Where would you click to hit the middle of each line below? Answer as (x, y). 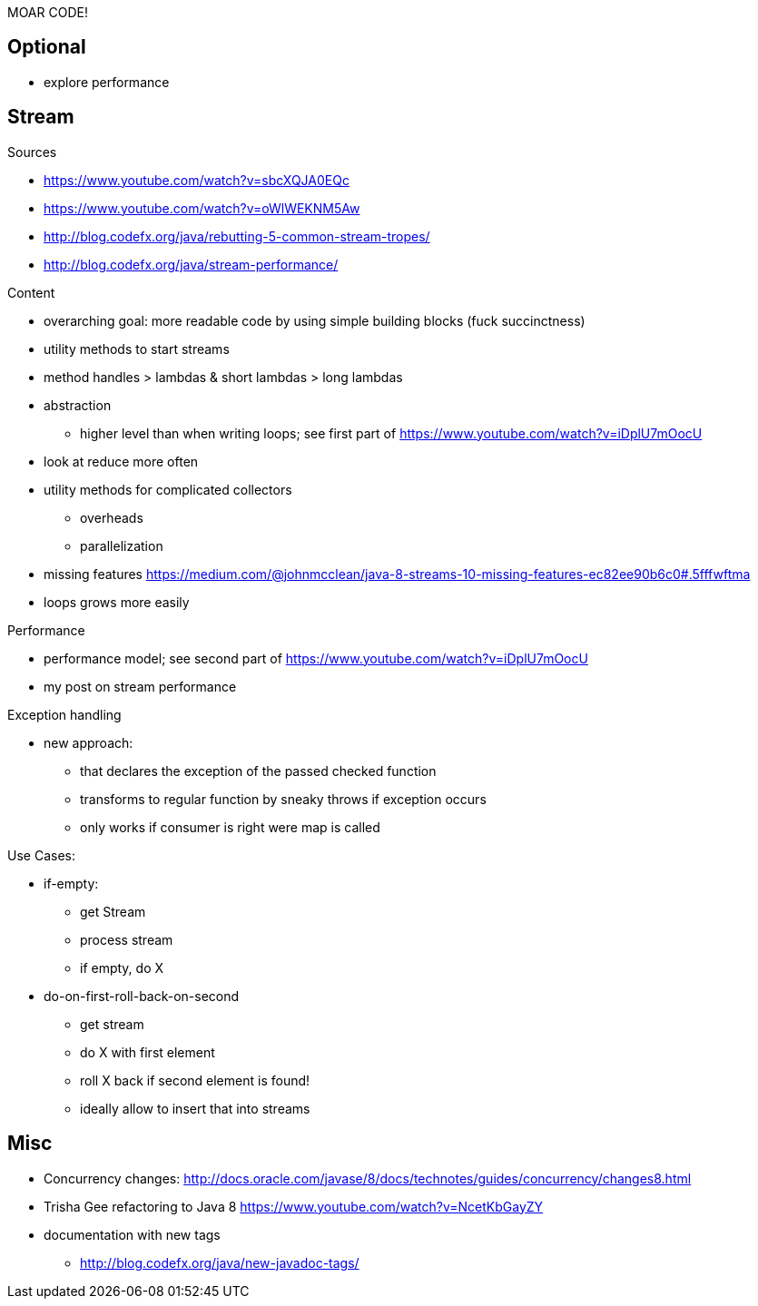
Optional (47, 47)
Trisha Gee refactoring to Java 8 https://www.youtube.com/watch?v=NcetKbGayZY (294, 1206)
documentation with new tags (132, 1234)
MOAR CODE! (48, 12)
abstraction (78, 405)
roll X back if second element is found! (195, 1080)
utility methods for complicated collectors (168, 489)
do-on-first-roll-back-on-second (142, 996)
